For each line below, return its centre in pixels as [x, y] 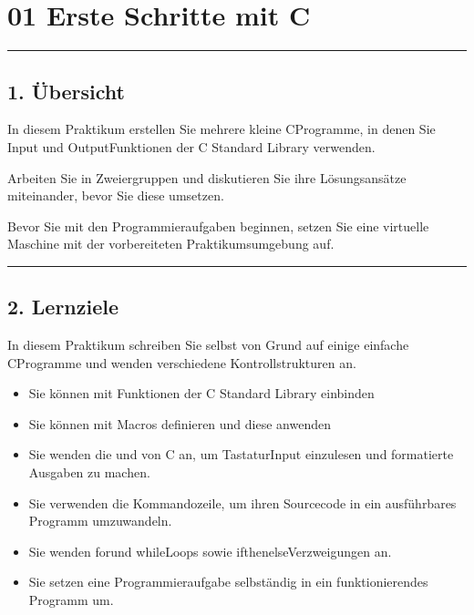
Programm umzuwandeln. [100, 521]
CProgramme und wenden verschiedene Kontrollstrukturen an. [182, 362]
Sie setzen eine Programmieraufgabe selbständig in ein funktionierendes [228, 582]
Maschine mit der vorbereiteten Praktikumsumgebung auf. [171, 244]
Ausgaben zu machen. [89, 472]
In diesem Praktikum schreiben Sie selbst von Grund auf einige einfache [208, 345]
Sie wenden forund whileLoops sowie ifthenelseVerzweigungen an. [210, 551]
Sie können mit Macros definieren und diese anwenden [180, 423]
